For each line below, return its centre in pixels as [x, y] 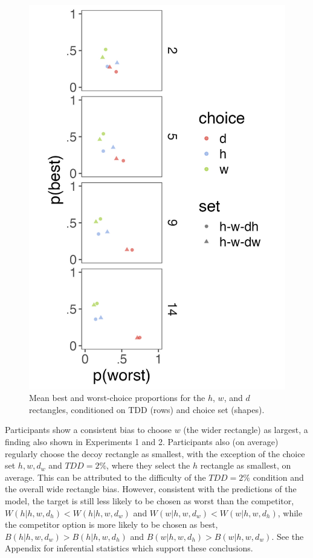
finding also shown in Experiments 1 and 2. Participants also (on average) [142, 441]
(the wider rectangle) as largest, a [246, 430]
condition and [278, 477]
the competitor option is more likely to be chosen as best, [111, 524]
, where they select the [148, 465]
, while [290, 512]
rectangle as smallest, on [246, 465]
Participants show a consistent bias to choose [88, 430]
